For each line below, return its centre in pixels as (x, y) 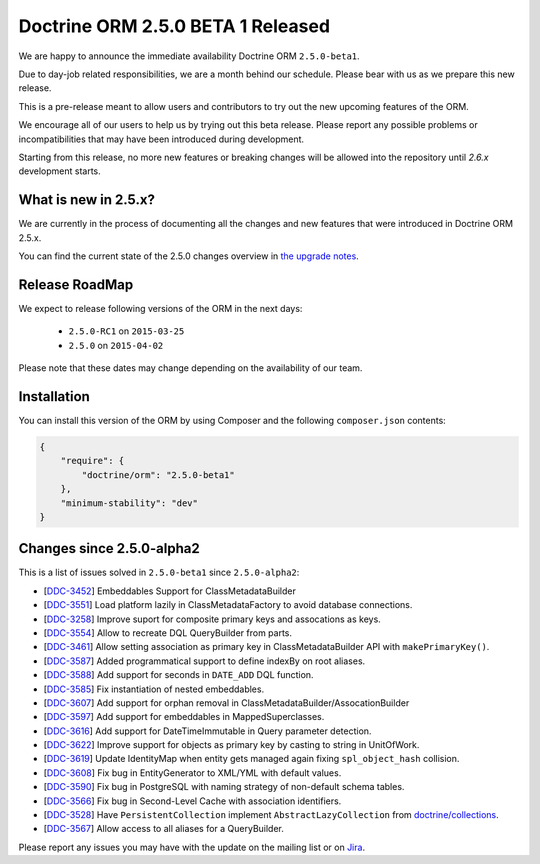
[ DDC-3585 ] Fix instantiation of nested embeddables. (154, 689)
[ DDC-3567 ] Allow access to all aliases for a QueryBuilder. (164, 829)
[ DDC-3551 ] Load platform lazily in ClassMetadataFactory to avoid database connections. (228, 605)
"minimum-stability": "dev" (129, 503)
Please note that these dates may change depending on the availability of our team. (190, 368)
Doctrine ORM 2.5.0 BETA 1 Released (174, 26)
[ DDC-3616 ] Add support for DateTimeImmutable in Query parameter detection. (207, 731)
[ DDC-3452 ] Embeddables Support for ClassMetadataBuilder (170, 591)
